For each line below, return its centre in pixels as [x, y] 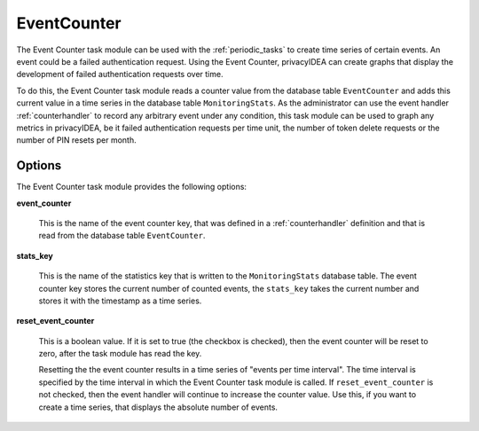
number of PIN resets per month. [76, 140]
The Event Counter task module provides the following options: [132, 187]
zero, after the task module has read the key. [120, 354]
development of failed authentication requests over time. [120, 74]
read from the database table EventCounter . [122, 236]
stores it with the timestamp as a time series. [120, 301]
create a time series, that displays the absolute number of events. [158, 407]
